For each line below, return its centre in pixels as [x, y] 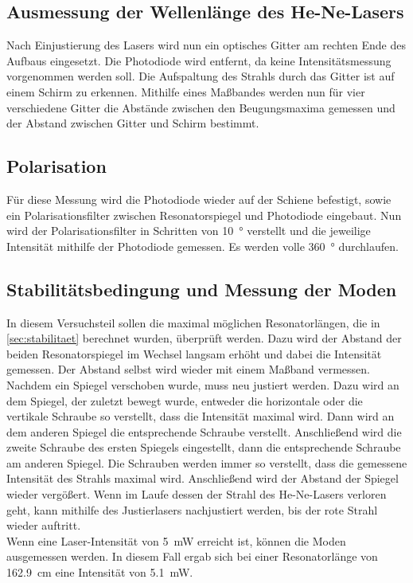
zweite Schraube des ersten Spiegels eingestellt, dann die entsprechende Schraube [204, 447]
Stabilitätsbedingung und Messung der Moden [202, 289]
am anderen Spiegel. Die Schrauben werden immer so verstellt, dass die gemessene [207, 462]
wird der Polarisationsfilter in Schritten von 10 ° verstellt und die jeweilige [189, 231]
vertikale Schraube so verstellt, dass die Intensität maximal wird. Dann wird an [201, 416]
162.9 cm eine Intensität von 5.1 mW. [100, 572]
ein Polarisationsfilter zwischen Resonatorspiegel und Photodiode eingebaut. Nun [204, 215]
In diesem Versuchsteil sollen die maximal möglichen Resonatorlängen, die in [193, 322]
